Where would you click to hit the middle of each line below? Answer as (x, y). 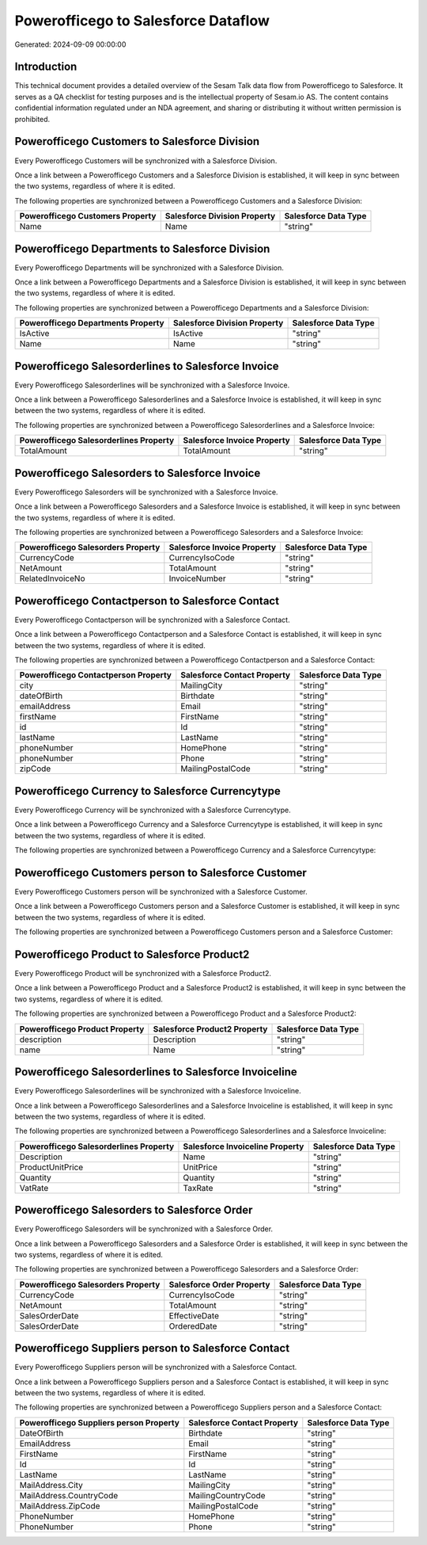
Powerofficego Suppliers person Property (99, 1422)
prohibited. (32, 119)
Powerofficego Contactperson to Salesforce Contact (147, 601)
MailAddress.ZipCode (60, 1505)
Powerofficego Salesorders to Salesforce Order (134, 1210)
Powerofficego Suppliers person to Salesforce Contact (152, 1348)
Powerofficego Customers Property (88, 216)
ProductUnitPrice (51, 1167)
